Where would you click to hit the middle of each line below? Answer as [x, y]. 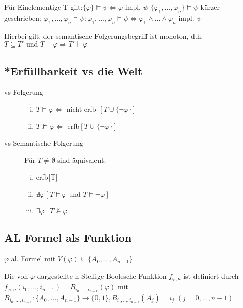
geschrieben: [23, 17]
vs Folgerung [24, 92]
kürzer [210, 7]
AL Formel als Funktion [68, 237]
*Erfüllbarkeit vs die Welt [74, 71]
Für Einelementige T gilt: [43, 7]
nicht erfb [81, 108]
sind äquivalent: [82, 160]
